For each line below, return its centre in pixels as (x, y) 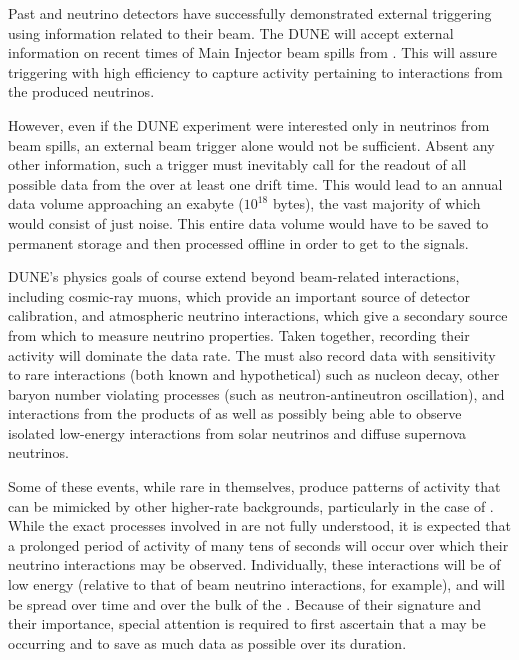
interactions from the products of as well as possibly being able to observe (235, 413)
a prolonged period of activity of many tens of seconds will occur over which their (258, 544)
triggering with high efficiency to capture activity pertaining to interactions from (255, 71)
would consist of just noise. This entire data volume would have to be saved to (248, 222)
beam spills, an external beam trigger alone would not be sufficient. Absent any (251, 144)
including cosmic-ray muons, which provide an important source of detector (239, 295)
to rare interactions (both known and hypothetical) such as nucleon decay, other (254, 374)
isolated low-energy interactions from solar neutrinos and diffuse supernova (237, 432)
